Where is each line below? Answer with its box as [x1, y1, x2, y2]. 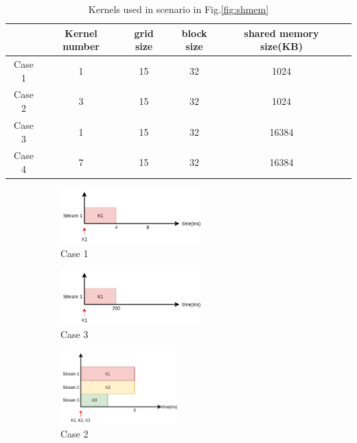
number [62, 39, 100, 53]
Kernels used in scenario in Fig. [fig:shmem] [88, 2, 269, 16]
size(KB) [260, 39, 303, 53]
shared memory [244, 25, 319, 40]
